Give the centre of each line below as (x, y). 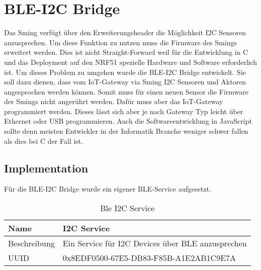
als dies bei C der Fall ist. (44, 141)
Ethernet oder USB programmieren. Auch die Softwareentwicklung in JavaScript (128, 121)
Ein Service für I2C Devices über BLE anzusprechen (155, 243)
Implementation (46, 168)
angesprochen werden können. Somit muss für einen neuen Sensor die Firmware (126, 91)
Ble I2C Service (127, 208)
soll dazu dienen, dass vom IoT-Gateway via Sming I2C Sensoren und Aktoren (125, 82)
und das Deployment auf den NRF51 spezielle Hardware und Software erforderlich (131, 62)
